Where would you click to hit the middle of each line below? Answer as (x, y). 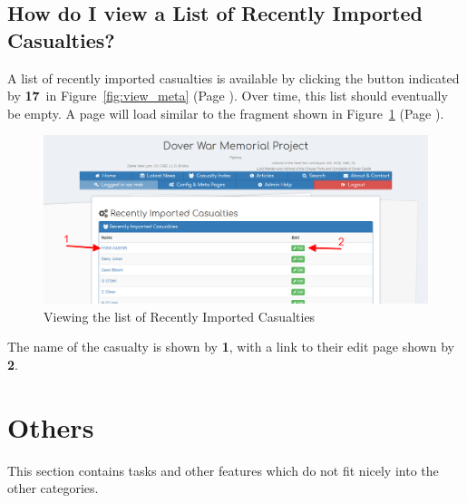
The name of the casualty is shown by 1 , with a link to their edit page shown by (231, 347)
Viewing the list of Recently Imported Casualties (180, 316)
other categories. (53, 488)
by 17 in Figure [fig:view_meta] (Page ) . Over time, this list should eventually (228, 96)
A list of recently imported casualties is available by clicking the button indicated (233, 77)
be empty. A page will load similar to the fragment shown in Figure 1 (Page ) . (226, 113)
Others (51, 426)
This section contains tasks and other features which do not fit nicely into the (223, 470)
